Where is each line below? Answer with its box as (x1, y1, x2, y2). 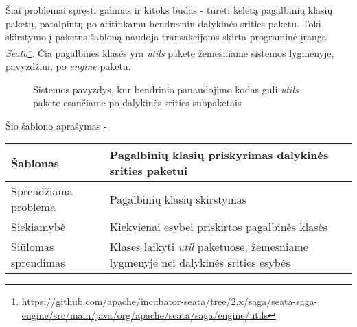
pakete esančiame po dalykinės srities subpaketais (33, 95, 242, 110)
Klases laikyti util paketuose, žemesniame (109, 239, 308, 255)
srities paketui (109, 162, 188, 179)
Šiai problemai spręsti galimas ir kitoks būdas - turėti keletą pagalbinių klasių (5, 3, 333, 16)
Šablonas (11, 154, 60, 171)
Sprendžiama (11, 183, 73, 199)
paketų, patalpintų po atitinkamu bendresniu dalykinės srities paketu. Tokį (5, 16, 321, 30)
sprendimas (11, 254, 65, 271)
